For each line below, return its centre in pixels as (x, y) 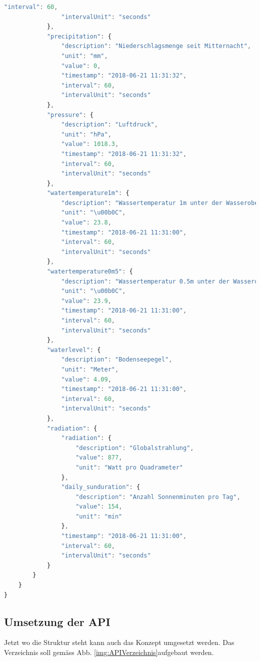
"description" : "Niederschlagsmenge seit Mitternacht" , (156, 46)
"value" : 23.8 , (86, 223)
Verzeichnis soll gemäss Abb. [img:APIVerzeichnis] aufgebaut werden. (109, 652)
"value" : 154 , (99, 507)
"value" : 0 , (81, 66)
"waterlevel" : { (74, 350)
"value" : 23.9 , (86, 301)
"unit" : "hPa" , (86, 134)
